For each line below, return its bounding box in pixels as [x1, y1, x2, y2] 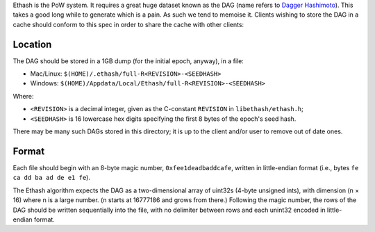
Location [12, 38, 52, 50]
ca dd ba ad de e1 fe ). [12, 174, 90, 182]
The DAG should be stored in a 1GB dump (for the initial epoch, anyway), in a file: [12, 56, 244, 65]
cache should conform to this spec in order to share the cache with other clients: [12, 20, 244, 28]
